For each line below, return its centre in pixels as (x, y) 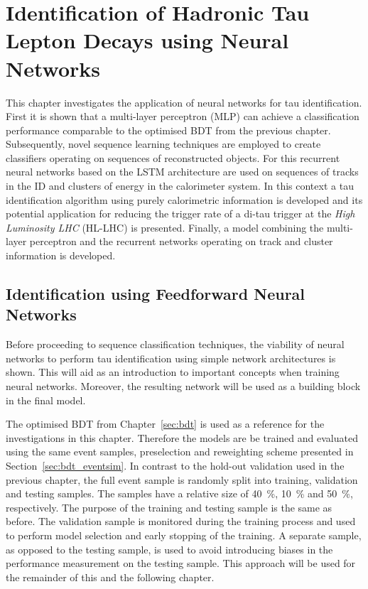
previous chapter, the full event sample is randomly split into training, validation (182, 479)
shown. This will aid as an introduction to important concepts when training (173, 372)
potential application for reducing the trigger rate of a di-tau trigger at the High (180, 214)
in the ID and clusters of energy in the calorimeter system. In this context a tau (180, 186)
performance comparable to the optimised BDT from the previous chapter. (168, 130)
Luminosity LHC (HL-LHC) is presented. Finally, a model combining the (165, 227)
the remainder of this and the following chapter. (110, 577)
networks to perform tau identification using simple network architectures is (171, 358)
